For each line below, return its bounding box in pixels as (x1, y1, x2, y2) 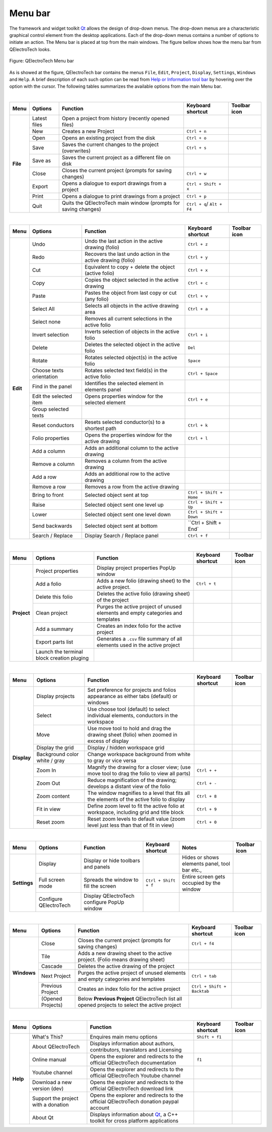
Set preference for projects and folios (87, 686, 176, 693)
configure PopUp (84, 898, 124, 905)
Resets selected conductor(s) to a (85, 419, 165, 426)
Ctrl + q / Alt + (186, 200, 223, 207)
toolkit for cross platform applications (90, 1117, 179, 1124)
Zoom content (36, 793, 70, 800)
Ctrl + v (188, 293, 208, 299)
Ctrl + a (188, 306, 208, 311)
